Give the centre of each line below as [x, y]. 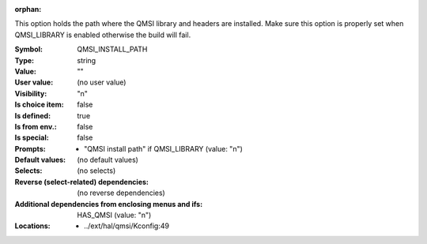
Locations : [32, 226]
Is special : [32, 137]
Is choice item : [39, 105]
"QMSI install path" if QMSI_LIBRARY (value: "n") [163, 148]
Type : [25, 60]
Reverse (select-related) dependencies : [82, 182]
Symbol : [29, 49]
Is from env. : [36, 126]
